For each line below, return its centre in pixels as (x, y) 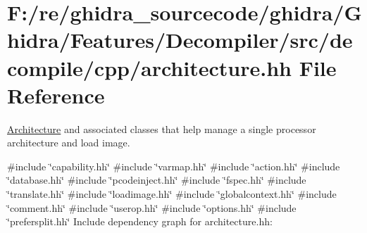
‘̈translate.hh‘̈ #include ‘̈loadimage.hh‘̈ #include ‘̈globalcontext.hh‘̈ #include (172, 194)
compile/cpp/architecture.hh (149, 67)
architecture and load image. (69, 143)
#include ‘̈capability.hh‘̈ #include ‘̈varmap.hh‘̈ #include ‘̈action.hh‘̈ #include (174, 166)
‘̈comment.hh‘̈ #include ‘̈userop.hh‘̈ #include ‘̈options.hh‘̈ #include (152, 207)
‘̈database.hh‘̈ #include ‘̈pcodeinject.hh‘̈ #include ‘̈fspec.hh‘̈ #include (157, 180)
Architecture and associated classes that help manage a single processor (162, 128)
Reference (56, 95)
